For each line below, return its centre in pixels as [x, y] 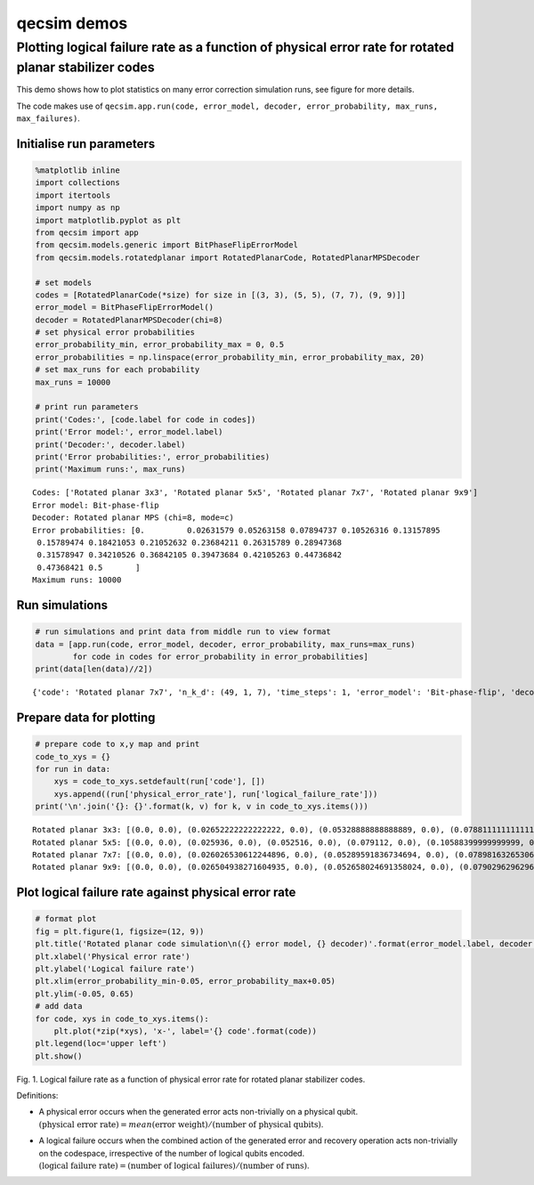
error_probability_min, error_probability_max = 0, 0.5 [160, 345]
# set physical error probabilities [115, 333]
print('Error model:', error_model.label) [129, 432]
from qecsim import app [87, 232]
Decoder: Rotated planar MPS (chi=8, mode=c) [133, 518]
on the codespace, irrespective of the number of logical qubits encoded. [172, 1153]
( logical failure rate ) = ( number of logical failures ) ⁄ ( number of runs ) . [174, 1165]
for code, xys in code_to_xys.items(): [122, 1019]
